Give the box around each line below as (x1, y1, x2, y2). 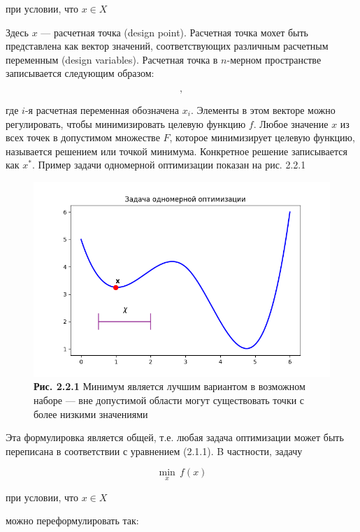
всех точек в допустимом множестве (6, 130, 160, 145)
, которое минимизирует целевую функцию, (169, 130, 355, 145)
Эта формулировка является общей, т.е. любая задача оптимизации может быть (6, 430, 344, 445)
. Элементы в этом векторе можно (190, 102, 336, 117)
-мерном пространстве (226, 52, 322, 66)
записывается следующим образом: (6, 66, 154, 80)
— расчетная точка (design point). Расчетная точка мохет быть (41, 24, 308, 39)
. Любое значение (253, 116, 329, 131)
